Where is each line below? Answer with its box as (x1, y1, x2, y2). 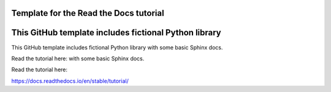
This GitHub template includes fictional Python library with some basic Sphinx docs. (11, 43, 223, 51)
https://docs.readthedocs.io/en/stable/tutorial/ (11, 77, 129, 85)
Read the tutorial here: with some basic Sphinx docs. (11, 55, 145, 62)
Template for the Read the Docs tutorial (11, 8, 165, 18)
